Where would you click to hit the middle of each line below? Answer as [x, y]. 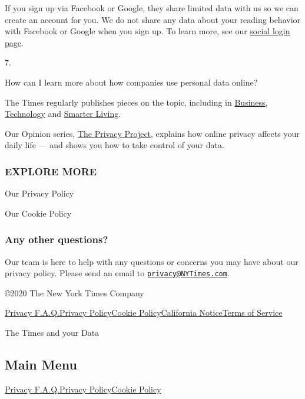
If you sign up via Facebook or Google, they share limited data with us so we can [152, 8]
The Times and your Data [52, 332]
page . [14, 42]
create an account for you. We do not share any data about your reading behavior [153, 19]
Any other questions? [57, 239]
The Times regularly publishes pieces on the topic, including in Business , [136, 102]
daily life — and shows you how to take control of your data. [115, 145]
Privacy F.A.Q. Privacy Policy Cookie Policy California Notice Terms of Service [144, 313]
